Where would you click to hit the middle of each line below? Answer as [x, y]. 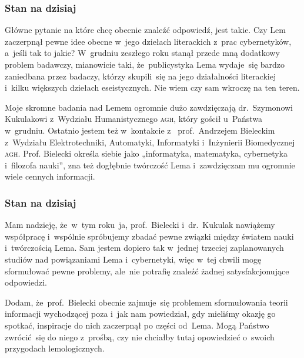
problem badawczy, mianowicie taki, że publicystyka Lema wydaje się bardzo [145, 64]
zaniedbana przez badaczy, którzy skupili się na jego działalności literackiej [141, 76]
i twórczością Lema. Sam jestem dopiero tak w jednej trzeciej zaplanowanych [144, 248]
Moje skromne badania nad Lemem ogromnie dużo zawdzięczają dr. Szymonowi [149, 107]
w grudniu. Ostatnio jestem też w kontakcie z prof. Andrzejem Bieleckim [140, 130]
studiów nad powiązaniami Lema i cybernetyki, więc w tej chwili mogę [133, 259]
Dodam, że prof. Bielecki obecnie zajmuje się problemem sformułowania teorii [146, 302]
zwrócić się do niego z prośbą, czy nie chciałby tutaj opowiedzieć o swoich [140, 337]
